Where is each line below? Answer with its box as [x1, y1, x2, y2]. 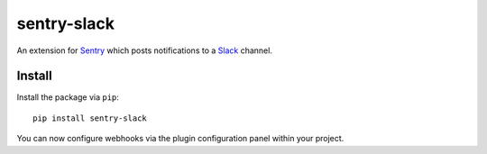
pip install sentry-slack [32, 113, 148, 123]
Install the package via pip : [16, 92, 119, 103]
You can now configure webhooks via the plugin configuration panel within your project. [16, 133, 345, 144]
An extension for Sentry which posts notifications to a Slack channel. [16, 45, 272, 56]
